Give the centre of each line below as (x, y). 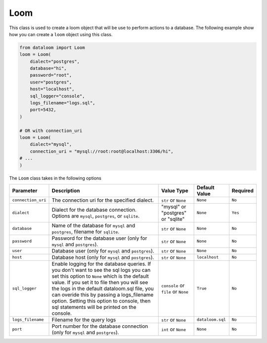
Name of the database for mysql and (93, 225)
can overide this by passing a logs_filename (103, 295)
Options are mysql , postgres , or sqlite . (96, 216)
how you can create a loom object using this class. (61, 34)
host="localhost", (52, 89)
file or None (175, 292)
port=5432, (43, 110)
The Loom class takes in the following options (55, 178)
